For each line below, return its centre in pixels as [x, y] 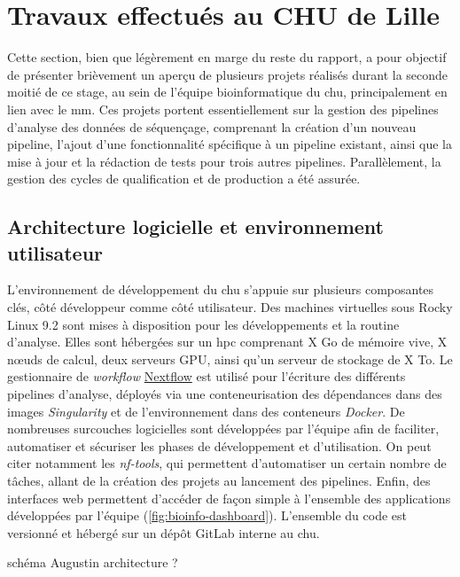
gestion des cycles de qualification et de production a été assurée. [184, 179]
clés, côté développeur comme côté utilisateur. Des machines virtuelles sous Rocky [230, 307]
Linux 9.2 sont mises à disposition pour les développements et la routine [203, 324]
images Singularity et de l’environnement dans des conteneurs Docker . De [206, 411]
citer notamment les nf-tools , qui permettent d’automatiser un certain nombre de [227, 463]
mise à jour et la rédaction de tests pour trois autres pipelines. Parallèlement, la [224, 161]
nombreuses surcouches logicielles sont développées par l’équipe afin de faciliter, [223, 429]
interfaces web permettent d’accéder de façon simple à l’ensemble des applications [229, 498]
